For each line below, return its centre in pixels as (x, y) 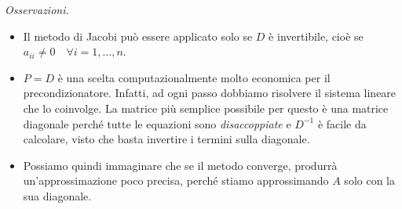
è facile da (342, 123)
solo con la (369, 180)
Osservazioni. (37, 9)
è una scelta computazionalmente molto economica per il (194, 77)
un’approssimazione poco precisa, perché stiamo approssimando (176, 180)
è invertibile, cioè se (316, 36)
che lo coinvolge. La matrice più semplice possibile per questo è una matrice (206, 108)
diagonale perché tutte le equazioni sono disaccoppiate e (157, 123)
